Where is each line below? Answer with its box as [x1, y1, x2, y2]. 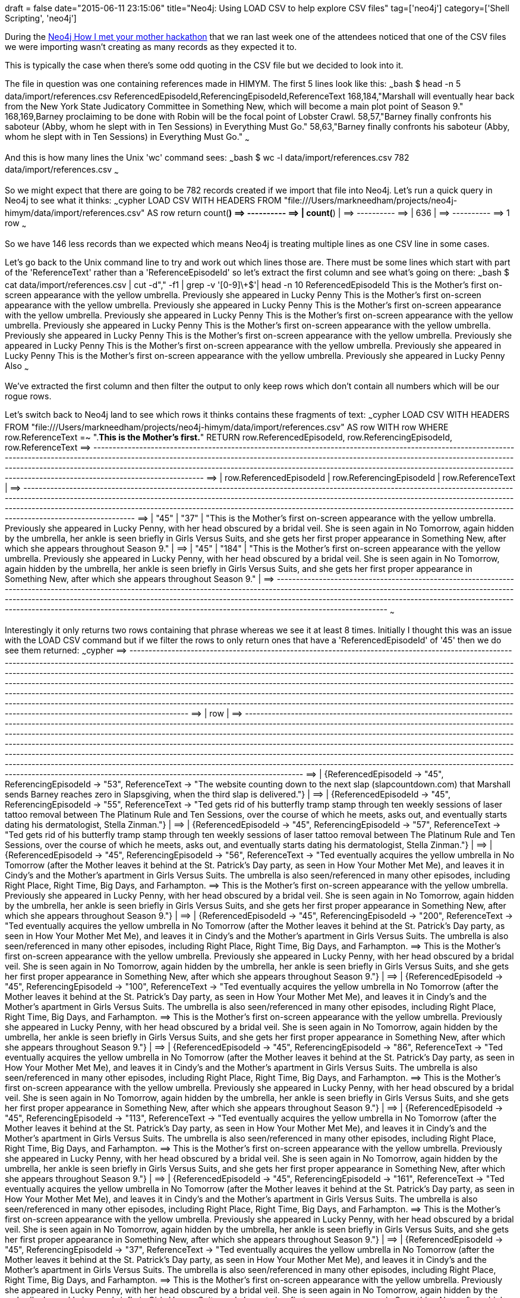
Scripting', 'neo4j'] [5, 13, 77, 23]
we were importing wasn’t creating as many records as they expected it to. [5, 42, 297, 52]
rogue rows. [5, 391, 52, 402]
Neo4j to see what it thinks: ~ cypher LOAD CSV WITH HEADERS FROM [5, 195, 282, 208]
